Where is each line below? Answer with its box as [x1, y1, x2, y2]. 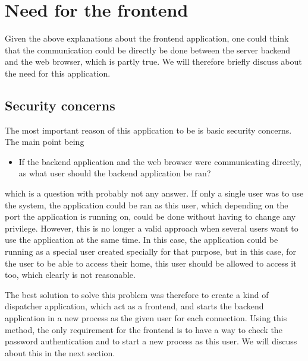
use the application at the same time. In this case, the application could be [5, 233, 278, 246]
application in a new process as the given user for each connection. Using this [5, 312, 287, 324]
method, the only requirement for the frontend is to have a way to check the [5, 323, 282, 335]
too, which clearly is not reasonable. [5, 268, 136, 281]
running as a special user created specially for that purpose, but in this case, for [5, 245, 297, 258]
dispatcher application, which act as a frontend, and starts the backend [5, 300, 264, 312]
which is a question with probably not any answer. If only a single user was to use [5, 187, 304, 199]
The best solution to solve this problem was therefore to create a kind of [5, 288, 269, 300]
